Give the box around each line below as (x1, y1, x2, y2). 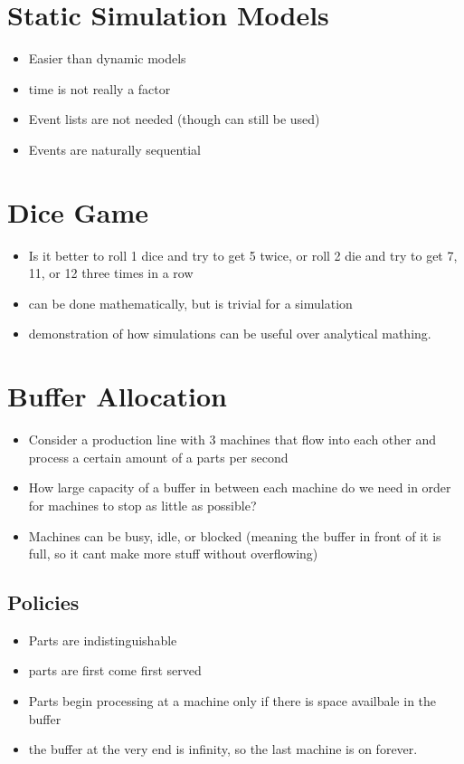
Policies (7, 588, 80, 616)
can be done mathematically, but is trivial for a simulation (28, 293, 353, 312)
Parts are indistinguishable (28, 630, 177, 649)
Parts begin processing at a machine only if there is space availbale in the (28, 692, 437, 711)
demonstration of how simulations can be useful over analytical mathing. (28, 324, 431, 343)
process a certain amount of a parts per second (28, 447, 289, 466)
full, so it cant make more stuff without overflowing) (28, 544, 318, 563)
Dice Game (7, 193, 148, 230)
